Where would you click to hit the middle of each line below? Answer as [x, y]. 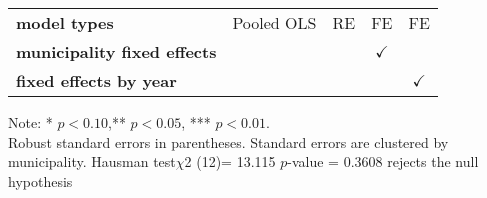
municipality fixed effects [116, 51]
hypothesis [40, 180]
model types [65, 22]
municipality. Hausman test [92, 161]
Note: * [30, 122]
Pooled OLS [274, 22]
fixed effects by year [96, 80]
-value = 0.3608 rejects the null [383, 161]
